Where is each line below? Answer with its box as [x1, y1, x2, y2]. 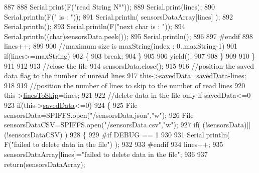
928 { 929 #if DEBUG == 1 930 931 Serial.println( [70, 129, 230, 139]
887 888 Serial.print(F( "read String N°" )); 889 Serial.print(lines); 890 [4, 2, 215, 12]
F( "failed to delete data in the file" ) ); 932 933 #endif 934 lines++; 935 [4, 139, 223, 149]
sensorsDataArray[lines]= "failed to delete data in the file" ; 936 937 [4, 148, 208, 159]
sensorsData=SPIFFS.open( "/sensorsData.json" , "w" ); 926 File [4, 109, 194, 120]
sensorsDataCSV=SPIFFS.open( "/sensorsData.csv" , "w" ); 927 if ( [4, 119, 200, 130]
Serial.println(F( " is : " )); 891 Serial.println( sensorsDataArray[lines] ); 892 [4, 11, 233, 22]
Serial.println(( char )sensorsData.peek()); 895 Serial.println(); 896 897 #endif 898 [4, 31, 253, 41]
